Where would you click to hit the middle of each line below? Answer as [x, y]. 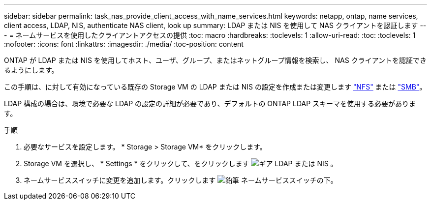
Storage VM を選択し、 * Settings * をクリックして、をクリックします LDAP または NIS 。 [181, 163]
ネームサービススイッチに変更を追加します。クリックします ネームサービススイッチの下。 [181, 180]
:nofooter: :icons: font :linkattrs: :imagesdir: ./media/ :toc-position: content [124, 44]
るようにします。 [31, 70]
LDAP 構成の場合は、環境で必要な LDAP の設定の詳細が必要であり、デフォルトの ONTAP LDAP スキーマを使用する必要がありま [210, 103]
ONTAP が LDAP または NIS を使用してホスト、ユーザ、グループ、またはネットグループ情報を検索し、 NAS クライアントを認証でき [215, 60]
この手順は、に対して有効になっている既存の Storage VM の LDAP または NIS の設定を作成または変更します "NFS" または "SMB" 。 [215, 87]
